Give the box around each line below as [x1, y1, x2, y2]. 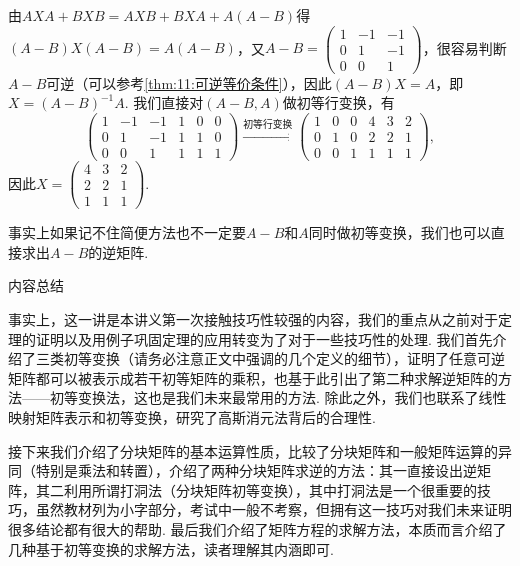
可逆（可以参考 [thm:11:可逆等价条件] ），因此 [46, 72, 332, 93]
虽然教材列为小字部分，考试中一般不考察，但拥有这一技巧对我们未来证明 [35, 499, 512, 520]
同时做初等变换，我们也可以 [308, 222, 491, 243]
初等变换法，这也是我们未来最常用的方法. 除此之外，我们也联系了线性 [49, 387, 507, 408]
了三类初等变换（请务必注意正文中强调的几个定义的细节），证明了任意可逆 [21, 348, 505, 369]
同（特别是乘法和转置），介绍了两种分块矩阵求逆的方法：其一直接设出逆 [8, 460, 477, 481]
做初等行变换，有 [282, 92, 395, 113]
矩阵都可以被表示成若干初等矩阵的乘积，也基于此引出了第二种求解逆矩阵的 [8, 367, 498, 388]
